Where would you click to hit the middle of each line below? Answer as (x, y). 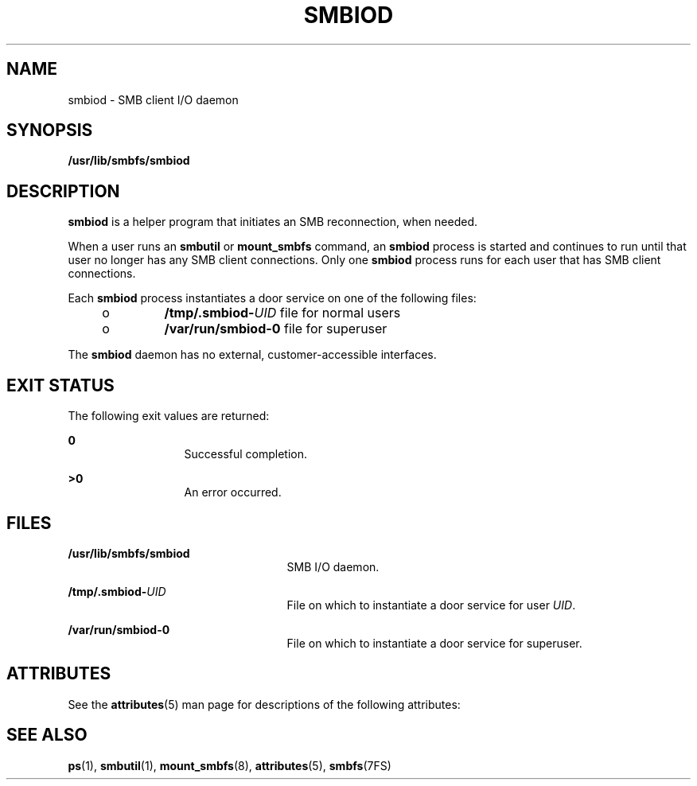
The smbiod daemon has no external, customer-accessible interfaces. (252, 355)
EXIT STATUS (60, 385)
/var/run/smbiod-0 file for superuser (276, 329)
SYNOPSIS (50, 130)
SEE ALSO (47, 735)
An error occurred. (233, 492)
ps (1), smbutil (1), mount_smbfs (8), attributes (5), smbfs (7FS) (230, 765)
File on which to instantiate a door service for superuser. (434, 643)
